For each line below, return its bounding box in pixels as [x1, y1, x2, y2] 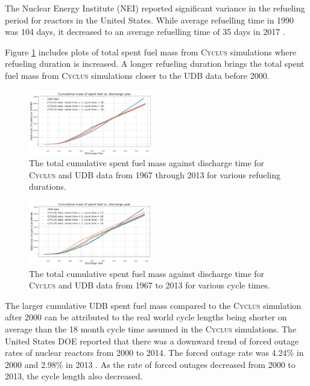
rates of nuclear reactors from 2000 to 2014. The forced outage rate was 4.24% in [5, 346, 304, 359]
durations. [29, 180, 66, 193]
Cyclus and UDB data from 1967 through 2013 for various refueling [29, 168, 281, 181]
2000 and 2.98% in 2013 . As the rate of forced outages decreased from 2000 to [5, 358, 296, 370]
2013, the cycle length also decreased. [5, 370, 143, 382]
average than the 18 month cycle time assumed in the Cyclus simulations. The [5, 322, 297, 335]
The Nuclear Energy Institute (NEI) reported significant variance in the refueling [5, 2, 305, 14]
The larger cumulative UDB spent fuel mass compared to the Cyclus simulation [5, 299, 302, 311]
